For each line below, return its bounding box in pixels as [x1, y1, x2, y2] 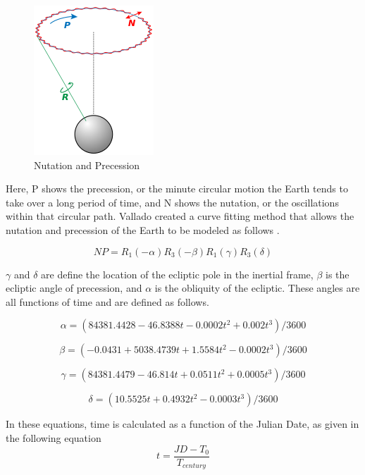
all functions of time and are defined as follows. [6, 294, 209, 309]
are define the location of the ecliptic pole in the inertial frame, [41, 266, 314, 281]
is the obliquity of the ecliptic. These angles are [154, 280, 360, 295]
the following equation [6, 430, 101, 445]
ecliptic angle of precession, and [6, 280, 142, 295]
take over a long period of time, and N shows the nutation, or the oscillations [6, 195, 339, 209]
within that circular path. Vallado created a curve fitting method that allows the [6, 209, 354, 223]
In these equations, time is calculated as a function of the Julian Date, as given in [6, 417, 359, 431]
